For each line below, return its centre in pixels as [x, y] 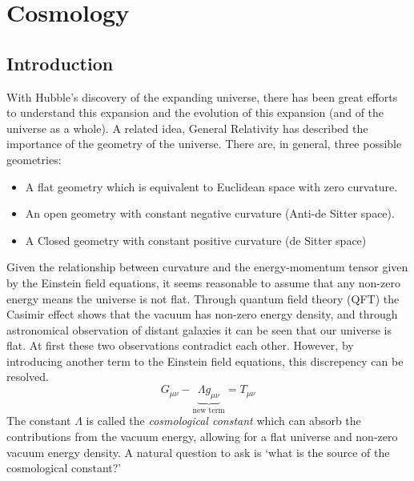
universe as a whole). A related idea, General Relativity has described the [187, 128]
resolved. [28, 377]
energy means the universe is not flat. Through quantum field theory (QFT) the [203, 298]
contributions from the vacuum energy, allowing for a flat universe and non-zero [202, 436]
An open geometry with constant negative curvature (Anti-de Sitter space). [210, 213]
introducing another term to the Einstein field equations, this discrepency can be [205, 361]
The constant [39, 421]
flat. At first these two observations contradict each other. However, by [180, 345]
